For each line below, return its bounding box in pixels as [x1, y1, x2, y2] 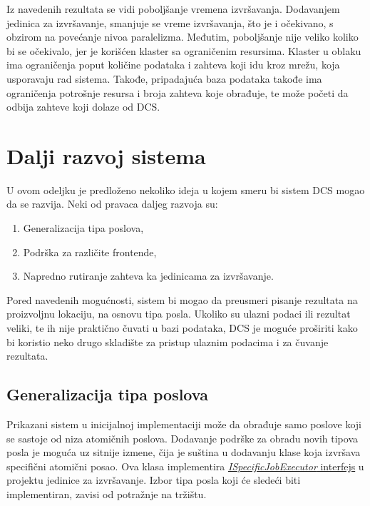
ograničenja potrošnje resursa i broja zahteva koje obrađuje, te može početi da [6, 85, 349, 100]
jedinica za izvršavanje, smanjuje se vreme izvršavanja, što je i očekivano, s [6, 15, 334, 30]
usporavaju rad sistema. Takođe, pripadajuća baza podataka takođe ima [6, 71, 322, 86]
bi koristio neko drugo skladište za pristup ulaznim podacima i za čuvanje [6, 334, 329, 349]
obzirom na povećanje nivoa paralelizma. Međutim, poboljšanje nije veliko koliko [6, 29, 359, 44]
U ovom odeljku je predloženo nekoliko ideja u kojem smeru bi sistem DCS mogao [6, 182, 365, 197]
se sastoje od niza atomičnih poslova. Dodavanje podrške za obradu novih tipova [6, 430, 359, 445]
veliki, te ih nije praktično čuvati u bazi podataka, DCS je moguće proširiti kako [6, 320, 358, 335]
